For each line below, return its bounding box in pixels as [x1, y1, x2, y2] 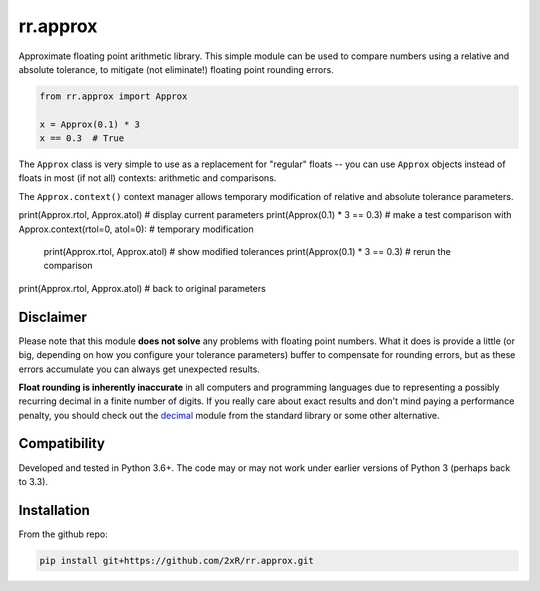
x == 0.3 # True [39, 133, 125, 144]
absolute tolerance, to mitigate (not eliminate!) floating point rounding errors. [18, 63, 334, 75]
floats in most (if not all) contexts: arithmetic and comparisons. [18, 172, 277, 184]
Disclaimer [18, 308, 87, 325]
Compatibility [18, 435, 105, 452]
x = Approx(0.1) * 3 [39, 118, 140, 130]
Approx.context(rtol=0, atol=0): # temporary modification [18, 223, 254, 235]
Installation [18, 501, 90, 519]
